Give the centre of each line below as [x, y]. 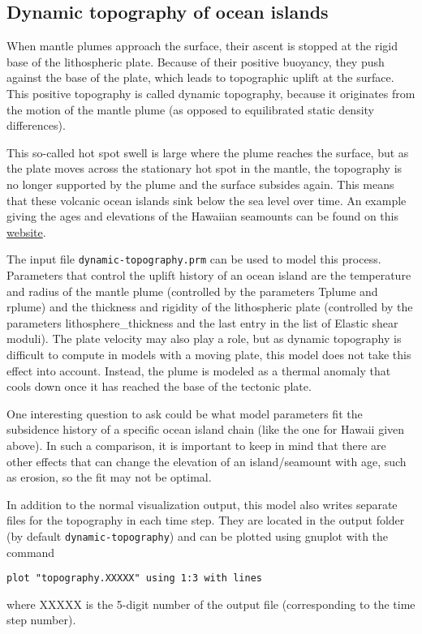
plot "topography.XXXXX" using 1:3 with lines [134, 578]
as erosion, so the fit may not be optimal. [109, 477]
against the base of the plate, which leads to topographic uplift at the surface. [200, 77]
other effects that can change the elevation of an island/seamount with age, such [207, 461]
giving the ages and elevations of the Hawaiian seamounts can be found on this [202, 216]
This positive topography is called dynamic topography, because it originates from [211, 93]
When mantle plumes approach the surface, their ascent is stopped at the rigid [202, 46]
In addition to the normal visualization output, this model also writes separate [202, 504]
